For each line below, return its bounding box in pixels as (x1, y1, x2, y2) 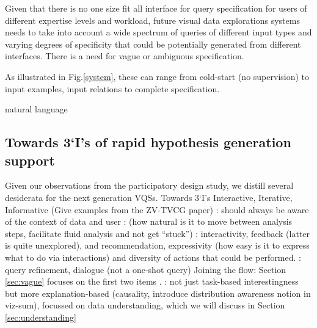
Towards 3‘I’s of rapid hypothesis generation (5, 133, 291, 151)
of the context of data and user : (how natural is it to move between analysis (5, 215, 293, 228)
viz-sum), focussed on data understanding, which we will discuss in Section (5, 299, 285, 312)
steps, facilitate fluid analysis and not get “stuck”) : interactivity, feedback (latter (5, 227, 310, 239)
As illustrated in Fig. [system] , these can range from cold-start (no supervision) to (5, 70, 310, 82)
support (5, 150, 55, 169)
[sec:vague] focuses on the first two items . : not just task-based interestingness (5, 275, 299, 288)
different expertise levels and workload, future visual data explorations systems (5, 13, 300, 26)
